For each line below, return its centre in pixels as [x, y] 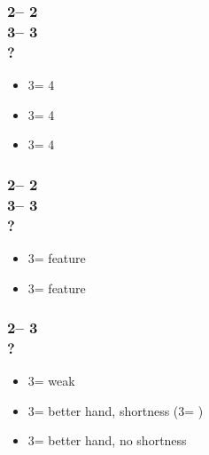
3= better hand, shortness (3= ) [116, 410]
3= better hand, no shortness [107, 440]
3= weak [51, 381]
